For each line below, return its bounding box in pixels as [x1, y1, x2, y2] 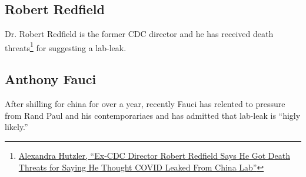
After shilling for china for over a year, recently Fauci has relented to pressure [5, 98, 285, 110]
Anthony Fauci [5, 70, 97, 88]
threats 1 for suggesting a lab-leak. [5, 39, 127, 54]
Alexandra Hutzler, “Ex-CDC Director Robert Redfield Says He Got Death [18, 149, 290, 162]
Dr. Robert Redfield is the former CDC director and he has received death [5, 28, 274, 40]
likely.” [5, 121, 28, 133]
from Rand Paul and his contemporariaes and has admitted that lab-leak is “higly [5, 109, 301, 121]
